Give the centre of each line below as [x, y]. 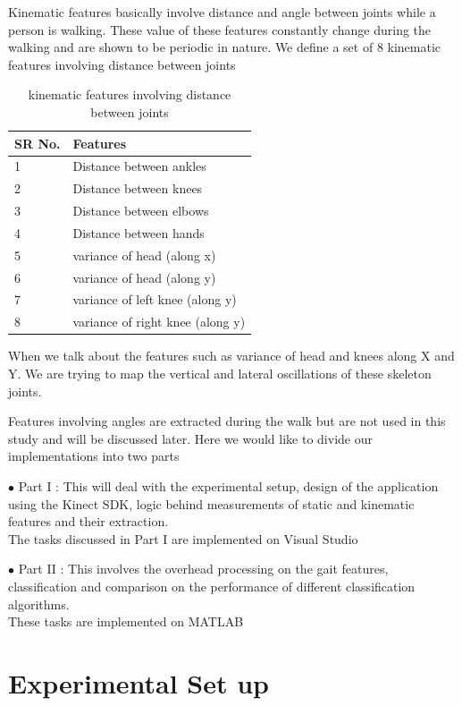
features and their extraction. [88, 521]
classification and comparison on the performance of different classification [212, 586]
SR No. [38, 143]
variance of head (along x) [144, 255]
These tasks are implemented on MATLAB [126, 621]
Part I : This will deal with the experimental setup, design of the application [228, 485]
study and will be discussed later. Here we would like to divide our [190, 438]
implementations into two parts [94, 456]
